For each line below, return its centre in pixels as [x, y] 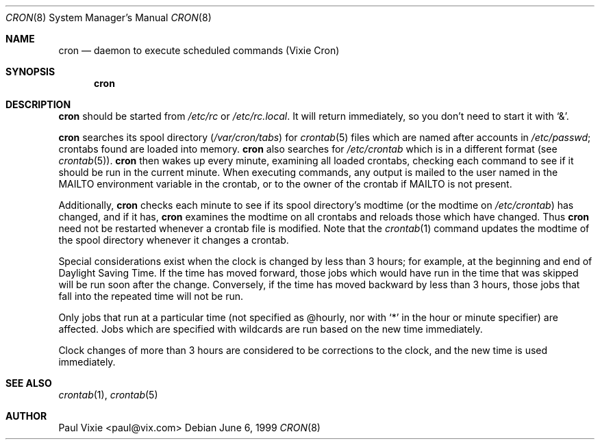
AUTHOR [26, 416]
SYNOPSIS [30, 72]
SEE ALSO [29, 383]
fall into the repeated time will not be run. [151, 296]
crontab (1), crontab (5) [108, 395]
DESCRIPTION [38, 104]
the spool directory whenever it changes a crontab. [174, 240]
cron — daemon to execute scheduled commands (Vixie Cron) [199, 50]
